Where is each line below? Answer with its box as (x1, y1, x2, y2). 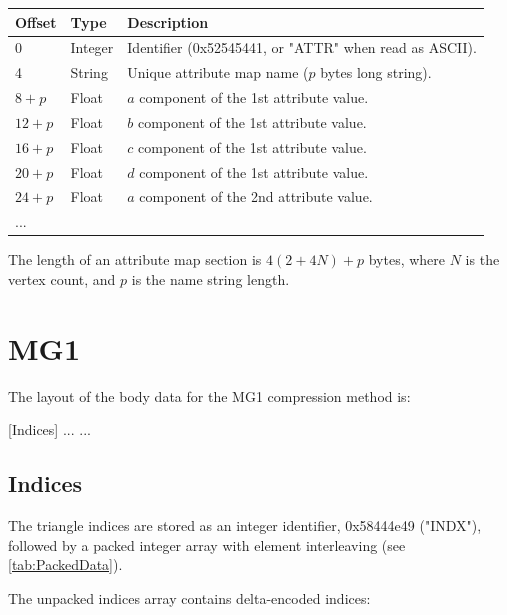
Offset (15, 11, 57, 32)
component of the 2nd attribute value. (139, 186, 373, 207)
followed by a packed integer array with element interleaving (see (8, 534, 406, 555)
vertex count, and (8, 268, 116, 289)
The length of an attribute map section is (8, 249, 262, 270)
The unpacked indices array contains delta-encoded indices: (8, 587, 371, 608)
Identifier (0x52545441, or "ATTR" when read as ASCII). (127, 37, 477, 58)
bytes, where (368, 249, 446, 270)
